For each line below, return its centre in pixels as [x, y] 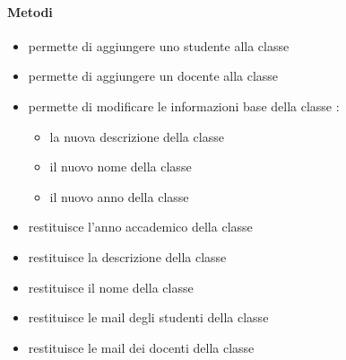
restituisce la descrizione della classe [127, 256]
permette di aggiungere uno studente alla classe [159, 45]
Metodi [30, 11]
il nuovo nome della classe [121, 167]
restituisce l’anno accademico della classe [140, 227]
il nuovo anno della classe [119, 196]
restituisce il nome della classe [111, 287]
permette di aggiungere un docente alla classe [153, 76]
